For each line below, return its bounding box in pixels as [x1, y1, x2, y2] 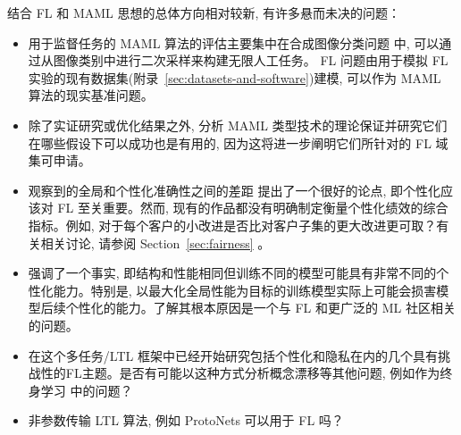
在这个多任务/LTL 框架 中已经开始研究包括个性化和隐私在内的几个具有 [28, 346, 438, 364]
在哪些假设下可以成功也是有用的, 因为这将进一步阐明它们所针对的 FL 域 [28, 133, 448, 152]
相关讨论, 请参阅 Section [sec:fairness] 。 [40, 233, 271, 252]
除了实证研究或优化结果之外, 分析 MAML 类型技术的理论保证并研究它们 [28, 115, 448, 134]
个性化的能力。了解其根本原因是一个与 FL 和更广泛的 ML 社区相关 [65, 298, 456, 317]
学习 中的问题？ [40, 381, 133, 399]
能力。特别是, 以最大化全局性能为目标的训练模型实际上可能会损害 [53, 280, 437, 299]
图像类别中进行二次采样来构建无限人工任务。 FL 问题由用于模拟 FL [53, 51, 448, 70]
